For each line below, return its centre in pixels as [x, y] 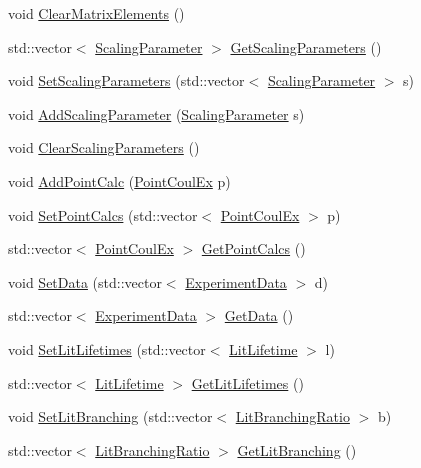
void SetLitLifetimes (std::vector [107, 348]
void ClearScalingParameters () [104, 147]
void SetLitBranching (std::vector [110, 416]
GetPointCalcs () [253, 248]
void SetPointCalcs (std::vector [103, 214]
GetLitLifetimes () [247, 382]
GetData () [259, 315]
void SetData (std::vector [85, 281]
